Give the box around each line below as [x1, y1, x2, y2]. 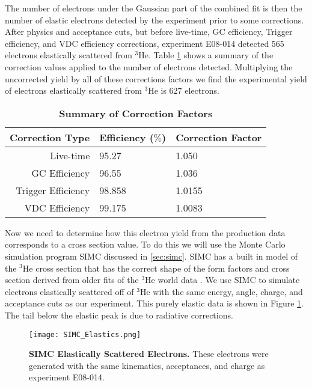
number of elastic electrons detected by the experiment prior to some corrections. [5, 13, 304, 26]
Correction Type [10, 130, 90, 144]
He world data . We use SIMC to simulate [145, 273, 300, 286]
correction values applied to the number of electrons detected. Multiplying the [5, 60, 293, 73]
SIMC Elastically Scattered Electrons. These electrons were [29, 347, 269, 360]
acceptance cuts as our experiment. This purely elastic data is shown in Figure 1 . [5, 297, 304, 309]
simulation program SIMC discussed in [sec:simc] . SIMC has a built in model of [5, 249, 298, 262]
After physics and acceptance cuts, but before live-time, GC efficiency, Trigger [5, 25, 293, 38]
